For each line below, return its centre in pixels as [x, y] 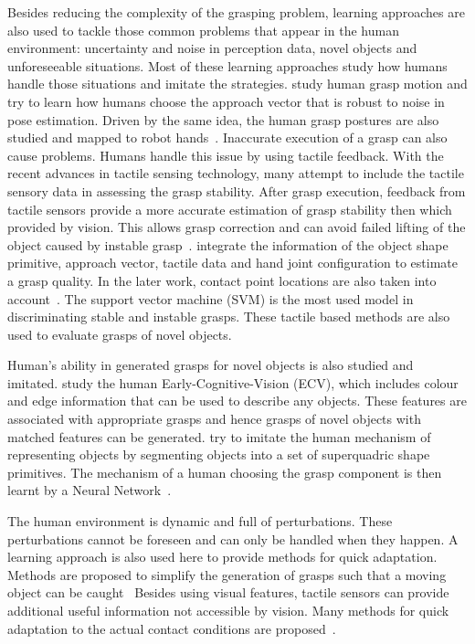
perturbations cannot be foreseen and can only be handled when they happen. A [233, 538]
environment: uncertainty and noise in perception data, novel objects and [212, 48]
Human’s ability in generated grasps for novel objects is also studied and [211, 365]
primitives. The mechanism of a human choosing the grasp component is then [225, 472]
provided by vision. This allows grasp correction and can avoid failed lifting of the [237, 227]
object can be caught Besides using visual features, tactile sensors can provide [228, 592]
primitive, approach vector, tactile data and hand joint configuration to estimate [232, 263]
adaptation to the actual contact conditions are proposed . [172, 628]
